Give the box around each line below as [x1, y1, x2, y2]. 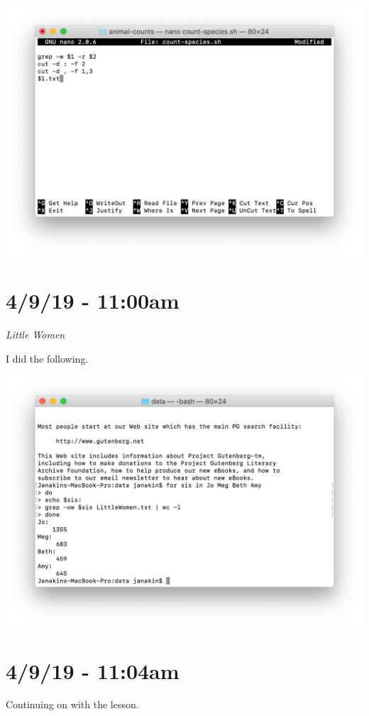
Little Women [6, 327, 65, 342]
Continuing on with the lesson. [6, 697, 139, 712]
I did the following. [6, 351, 89, 365]
